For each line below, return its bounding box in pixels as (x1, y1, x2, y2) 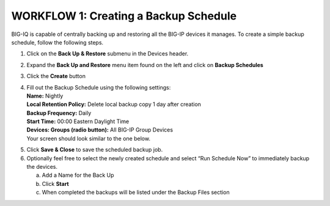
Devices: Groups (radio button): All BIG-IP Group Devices (26, 126, 174, 133)
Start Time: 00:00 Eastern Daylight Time (26, 118, 130, 125)
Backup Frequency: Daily (26, 109, 92, 116)
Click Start (42, 180, 70, 187)
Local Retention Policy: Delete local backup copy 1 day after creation (26, 101, 202, 108)
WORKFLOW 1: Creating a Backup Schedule (11, 9, 237, 23)
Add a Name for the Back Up (42, 171, 114, 179)
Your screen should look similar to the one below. (26, 135, 151, 142)
